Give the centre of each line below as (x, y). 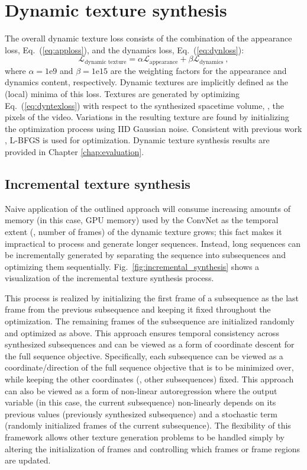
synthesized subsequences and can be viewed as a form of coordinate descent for (150, 344)
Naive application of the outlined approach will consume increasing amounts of (148, 208)
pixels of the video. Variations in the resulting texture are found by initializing (147, 117)
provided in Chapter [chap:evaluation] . (75, 151)
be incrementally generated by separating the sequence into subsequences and (145, 255)
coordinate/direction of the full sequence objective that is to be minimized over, (149, 367)
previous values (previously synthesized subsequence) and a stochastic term (141, 413)
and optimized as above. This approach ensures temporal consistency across (142, 332)
